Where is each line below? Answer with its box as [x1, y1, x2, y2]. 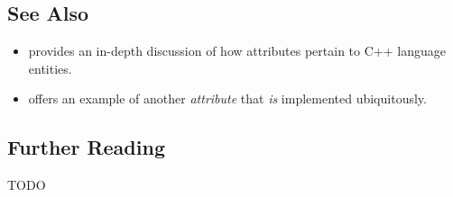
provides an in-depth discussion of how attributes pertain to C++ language [28, 41, 446, 60]
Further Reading [7, 133, 165, 161]
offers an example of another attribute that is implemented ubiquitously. [28, 89, 427, 108]
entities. [28, 58, 72, 77]
